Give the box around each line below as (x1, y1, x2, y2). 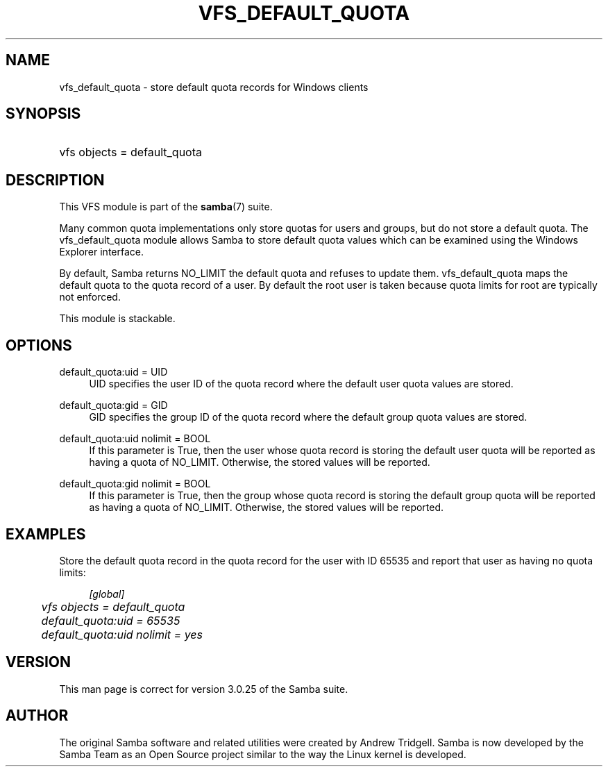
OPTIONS (6, 336, 72, 354)
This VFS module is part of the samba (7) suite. (59, 201, 273, 213)
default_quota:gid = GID (59, 399, 168, 412)
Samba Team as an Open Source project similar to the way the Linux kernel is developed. (59, 748, 466, 760)
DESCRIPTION (6, 171, 105, 189)
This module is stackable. (59, 312, 176, 325)
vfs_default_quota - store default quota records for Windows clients (59, 81, 369, 93)
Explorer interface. (59, 246, 144, 258)
